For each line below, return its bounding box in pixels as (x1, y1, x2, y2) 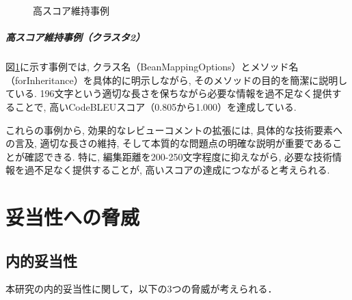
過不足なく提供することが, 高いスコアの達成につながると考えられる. (24, 163, 330, 177)
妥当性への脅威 (5, 203, 140, 231)
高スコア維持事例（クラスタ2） (5, 30, 145, 44)
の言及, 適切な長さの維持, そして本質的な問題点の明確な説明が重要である (5, 136, 333, 150)
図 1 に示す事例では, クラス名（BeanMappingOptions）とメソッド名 (5, 59, 299, 74)
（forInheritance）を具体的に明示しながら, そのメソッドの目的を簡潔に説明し (5, 72, 348, 87)
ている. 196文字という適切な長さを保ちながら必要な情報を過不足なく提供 (5, 86, 332, 100)
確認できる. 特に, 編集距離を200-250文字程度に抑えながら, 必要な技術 (24, 149, 333, 163)
